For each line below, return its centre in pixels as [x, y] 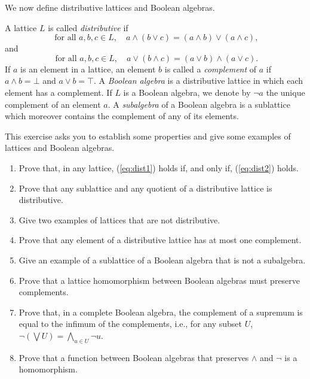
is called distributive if [88, 27]
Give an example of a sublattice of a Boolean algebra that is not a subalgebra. [162, 260]
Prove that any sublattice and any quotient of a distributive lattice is [145, 188]
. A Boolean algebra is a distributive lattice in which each [199, 81]
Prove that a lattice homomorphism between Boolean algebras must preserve [159, 280]
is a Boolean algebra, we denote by [187, 92]
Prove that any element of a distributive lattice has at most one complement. [160, 240]
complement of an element [53, 104]
